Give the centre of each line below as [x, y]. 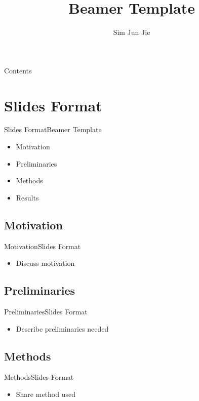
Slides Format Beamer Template [53, 129]
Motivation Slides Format [43, 246]
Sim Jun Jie [132, 32]
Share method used [46, 394]
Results [27, 197]
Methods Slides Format [39, 377]
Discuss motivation [45, 263]
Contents [18, 70]
